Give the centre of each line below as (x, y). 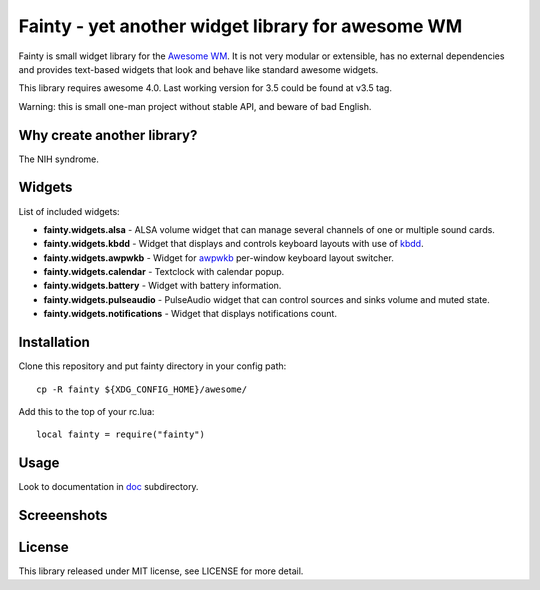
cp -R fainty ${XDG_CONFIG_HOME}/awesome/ (142, 389)
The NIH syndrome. (59, 159)
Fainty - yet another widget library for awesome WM (240, 26)
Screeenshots (63, 515)
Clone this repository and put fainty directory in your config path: (152, 366)
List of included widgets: (69, 211)
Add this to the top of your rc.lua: (86, 411)
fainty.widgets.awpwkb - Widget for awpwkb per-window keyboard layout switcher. (218, 257)
